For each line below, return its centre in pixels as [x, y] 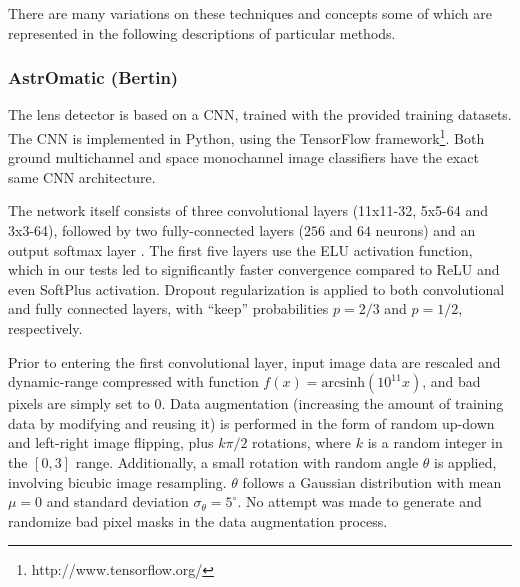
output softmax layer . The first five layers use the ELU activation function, [240, 249]
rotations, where [302, 442]
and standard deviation [117, 501]
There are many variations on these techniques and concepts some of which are [250, 13]
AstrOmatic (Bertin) [93, 77]
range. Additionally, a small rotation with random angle [247, 461]
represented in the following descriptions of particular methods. [202, 32]
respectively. [45, 328]
